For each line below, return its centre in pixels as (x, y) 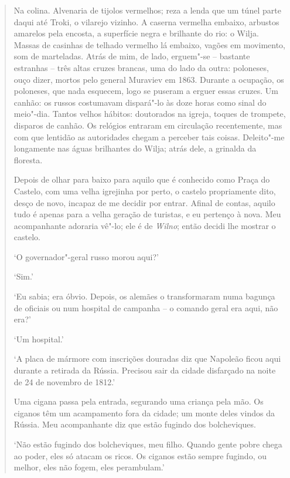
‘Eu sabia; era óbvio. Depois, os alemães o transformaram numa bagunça (144, 296)
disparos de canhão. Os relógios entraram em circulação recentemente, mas (148, 125)
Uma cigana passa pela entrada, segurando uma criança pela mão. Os (139, 401)
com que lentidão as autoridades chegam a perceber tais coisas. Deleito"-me (149, 137)
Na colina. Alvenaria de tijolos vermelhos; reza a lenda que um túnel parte (147, 10)
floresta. (28, 159)
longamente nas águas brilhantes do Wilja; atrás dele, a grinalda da (135, 148)
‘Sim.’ (23, 276)
